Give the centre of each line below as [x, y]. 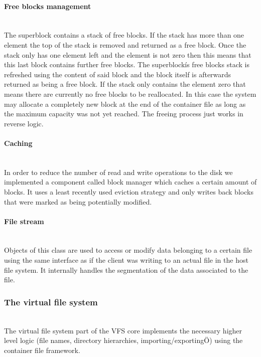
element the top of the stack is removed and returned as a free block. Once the [125, 44]
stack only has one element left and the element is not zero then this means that [128, 54]
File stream [24, 221]
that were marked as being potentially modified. [78, 201]
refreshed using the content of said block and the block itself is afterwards [118, 74]
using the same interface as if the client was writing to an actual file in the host [126, 260]
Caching [18, 143]
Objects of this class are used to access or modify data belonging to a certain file [128, 250]
